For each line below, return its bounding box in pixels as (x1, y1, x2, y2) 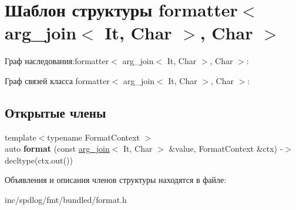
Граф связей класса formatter (5, 74, 110, 86)
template (5, 131, 36, 143)
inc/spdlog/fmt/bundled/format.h (5, 194, 127, 206)
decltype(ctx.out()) (5, 154, 73, 166)
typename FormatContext (47, 131, 140, 143)
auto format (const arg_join (5, 142, 110, 155)
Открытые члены (5, 103, 106, 121)
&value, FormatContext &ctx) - (169, 142, 283, 155)
